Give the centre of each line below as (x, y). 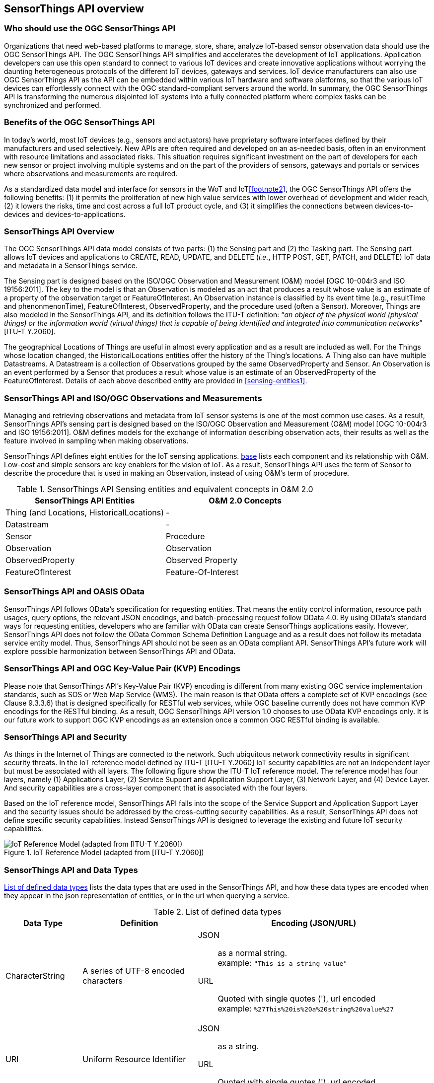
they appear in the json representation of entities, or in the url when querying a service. (147, 896)
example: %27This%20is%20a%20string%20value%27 (306, 1009)
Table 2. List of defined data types (217, 912)
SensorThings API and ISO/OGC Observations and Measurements (133, 398)
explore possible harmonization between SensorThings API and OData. (120, 651)
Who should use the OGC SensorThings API (90, 29)
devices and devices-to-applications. (65, 214)
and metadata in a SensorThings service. (71, 266)
